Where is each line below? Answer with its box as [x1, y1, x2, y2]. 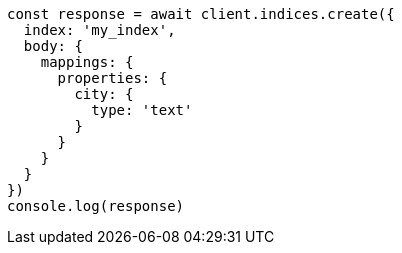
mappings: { [40, 54, 134, 70]
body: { [23, 38, 83, 54]
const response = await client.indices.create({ [7, 6, 395, 22]
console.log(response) [7, 198, 185, 214]
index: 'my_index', [23, 22, 176, 38]
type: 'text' [91, 102, 193, 118]
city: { [74, 86, 134, 102]
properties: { [57, 70, 168, 86]
